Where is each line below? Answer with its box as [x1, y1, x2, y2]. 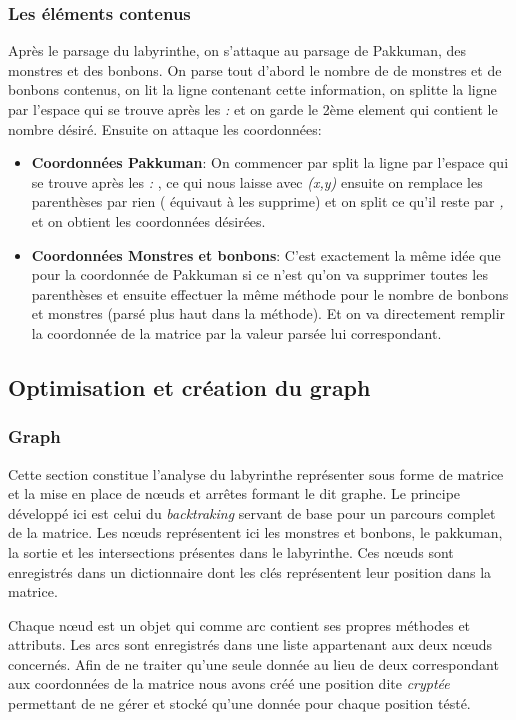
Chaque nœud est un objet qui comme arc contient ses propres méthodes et [8, 614, 471, 635]
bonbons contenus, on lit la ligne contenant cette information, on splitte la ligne [8, 79, 497, 100]
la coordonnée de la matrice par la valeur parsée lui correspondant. [31, 322, 442, 343]
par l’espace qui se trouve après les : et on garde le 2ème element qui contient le [8, 99, 498, 119]
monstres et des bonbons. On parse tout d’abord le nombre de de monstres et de [8, 59, 502, 80]
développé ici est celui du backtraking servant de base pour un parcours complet [8, 502, 496, 523]
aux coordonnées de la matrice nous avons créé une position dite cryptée [8, 673, 450, 694]
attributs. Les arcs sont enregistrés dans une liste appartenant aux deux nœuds [8, 634, 493, 655]
